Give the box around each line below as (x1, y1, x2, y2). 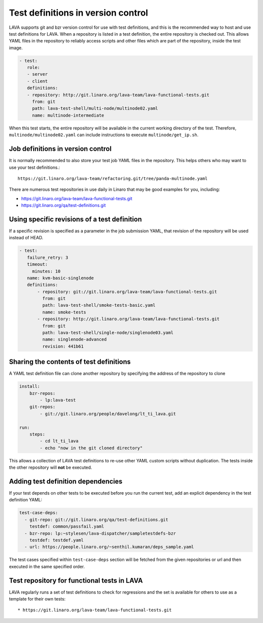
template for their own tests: (9, 596, 66, 602)
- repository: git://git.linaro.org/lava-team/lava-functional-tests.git (37, 289, 217, 294)
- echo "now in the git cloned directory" (39, 445, 143, 451)
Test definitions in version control (9, 7, 149, 18)
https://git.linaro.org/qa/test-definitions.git (21, 203, 106, 208)
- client (27, 78, 48, 84)
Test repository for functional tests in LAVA (9, 576, 143, 584)
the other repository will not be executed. (9, 464, 93, 471)
